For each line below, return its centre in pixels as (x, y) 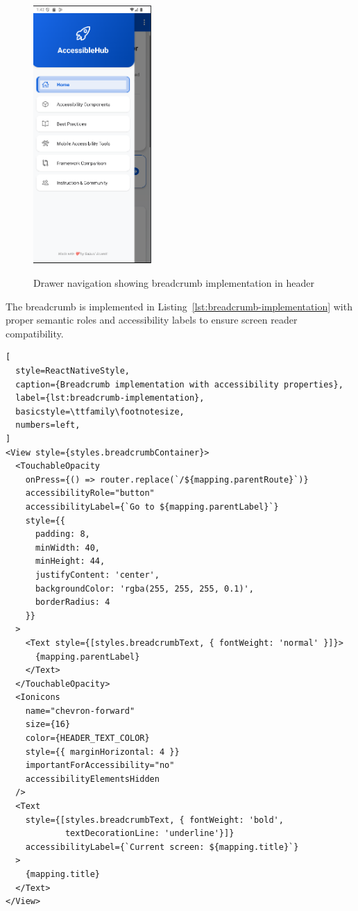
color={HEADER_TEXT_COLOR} (87, 738)
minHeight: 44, (70, 561)
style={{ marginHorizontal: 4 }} (102, 752)
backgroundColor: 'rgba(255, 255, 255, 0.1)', (144, 588)
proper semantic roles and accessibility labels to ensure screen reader (152, 320)
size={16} (48, 725)
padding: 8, (62, 534)
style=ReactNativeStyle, (73, 371)
